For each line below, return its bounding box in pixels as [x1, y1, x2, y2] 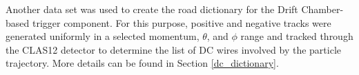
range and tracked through [240, 29, 353, 43]
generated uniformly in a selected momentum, [6, 29, 200, 43]
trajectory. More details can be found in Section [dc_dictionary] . [6, 56, 279, 70]
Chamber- [301, 2, 344, 16]
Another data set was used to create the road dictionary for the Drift [6, 2, 298, 16]
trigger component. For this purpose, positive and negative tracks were [32, 15, 331, 30]
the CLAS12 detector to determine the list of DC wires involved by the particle [6, 42, 341, 56]
